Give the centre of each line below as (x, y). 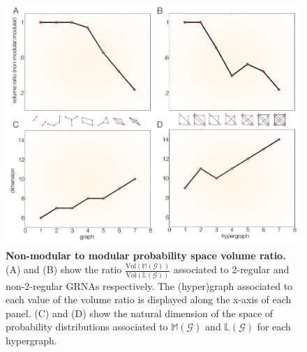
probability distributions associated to (87, 327)
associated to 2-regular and (231, 269)
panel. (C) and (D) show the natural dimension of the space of (140, 313)
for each (274, 327)
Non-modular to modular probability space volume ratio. (146, 255)
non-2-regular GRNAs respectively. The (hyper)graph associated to (149, 285)
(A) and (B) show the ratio (64, 269)
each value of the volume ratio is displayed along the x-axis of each (149, 299)
